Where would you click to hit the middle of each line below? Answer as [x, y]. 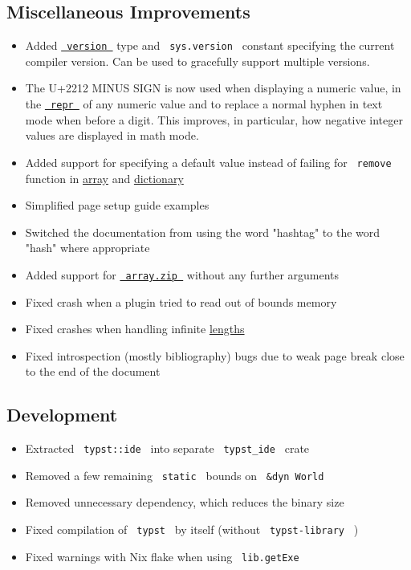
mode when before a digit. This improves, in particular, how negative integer [214, 119]
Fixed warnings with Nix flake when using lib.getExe [162, 556]
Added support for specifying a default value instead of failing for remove [208, 162]
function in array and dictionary [104, 178]
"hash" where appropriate [87, 248]
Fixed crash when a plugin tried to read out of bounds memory [181, 301]
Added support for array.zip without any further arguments [182, 274]
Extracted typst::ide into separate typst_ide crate [167, 448]
